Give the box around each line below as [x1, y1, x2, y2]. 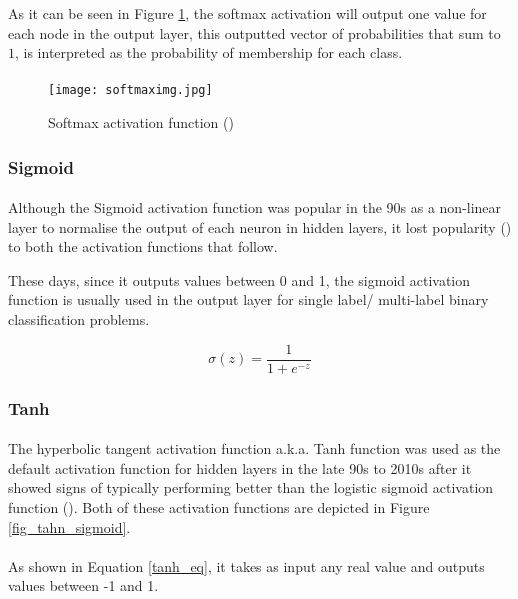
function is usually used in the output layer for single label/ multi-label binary [8, 289, 489, 310]
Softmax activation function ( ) [48, 112, 234, 133]
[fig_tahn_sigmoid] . [8, 516, 131, 537]
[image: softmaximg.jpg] [48, 83, 213, 98]
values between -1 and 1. [8, 575, 159, 596]
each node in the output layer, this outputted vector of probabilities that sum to [8, 22, 501, 43]
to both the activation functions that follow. [8, 236, 278, 257]
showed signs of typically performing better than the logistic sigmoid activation [8, 477, 494, 498]
